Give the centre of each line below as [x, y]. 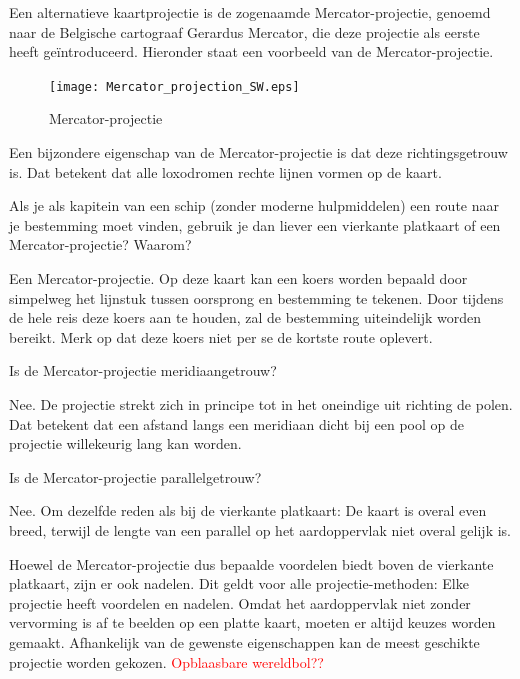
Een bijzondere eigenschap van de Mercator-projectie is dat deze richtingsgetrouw [258, 152]
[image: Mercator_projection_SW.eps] [174, 86]
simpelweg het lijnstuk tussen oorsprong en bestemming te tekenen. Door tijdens [256, 297]
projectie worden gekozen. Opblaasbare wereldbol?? [166, 661]
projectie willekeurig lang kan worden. [125, 443]
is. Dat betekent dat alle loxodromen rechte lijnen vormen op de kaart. [225, 171]
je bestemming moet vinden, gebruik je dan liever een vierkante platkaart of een [255, 224]
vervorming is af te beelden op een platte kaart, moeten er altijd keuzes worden [252, 622]
